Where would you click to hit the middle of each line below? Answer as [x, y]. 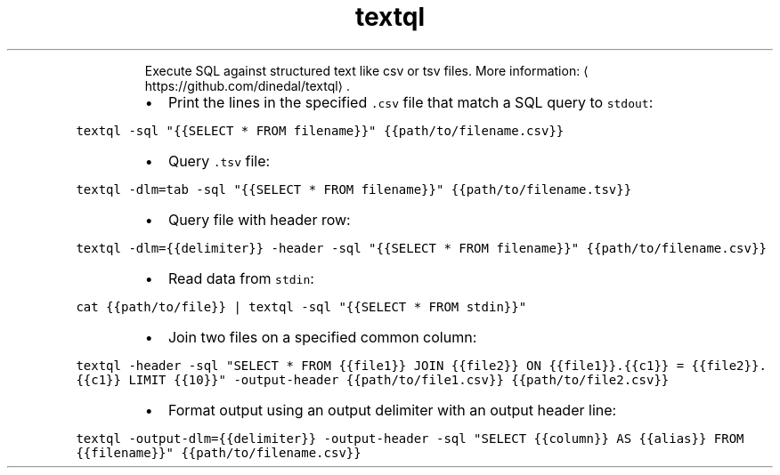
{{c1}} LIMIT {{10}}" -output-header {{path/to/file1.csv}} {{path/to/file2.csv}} [373, 379]
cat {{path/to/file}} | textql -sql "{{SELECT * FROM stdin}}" [301, 306]
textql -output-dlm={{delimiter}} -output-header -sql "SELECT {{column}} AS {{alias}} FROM [410, 438]
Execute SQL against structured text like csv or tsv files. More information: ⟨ [366, 70]
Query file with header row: [259, 219]
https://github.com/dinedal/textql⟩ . [248, 85]
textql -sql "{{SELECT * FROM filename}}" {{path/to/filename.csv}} [320, 130]
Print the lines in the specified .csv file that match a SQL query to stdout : [410, 102]
